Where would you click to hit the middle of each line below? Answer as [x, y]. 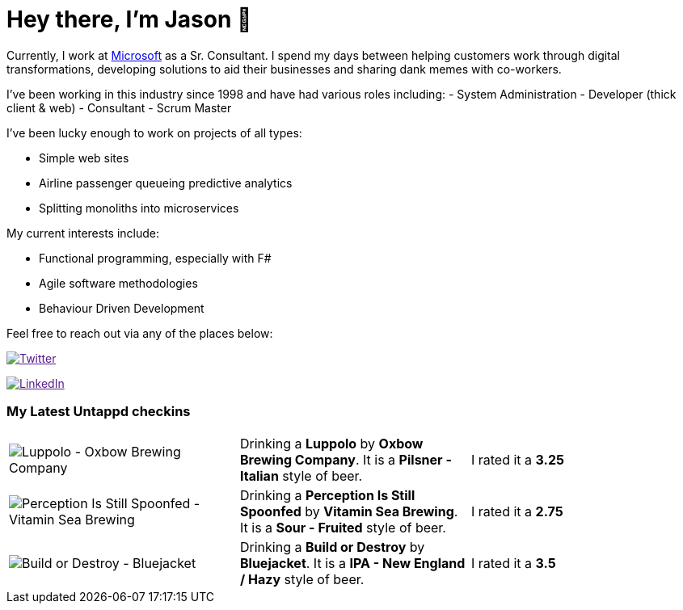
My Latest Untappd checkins [99, 412]
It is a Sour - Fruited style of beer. [343, 527]
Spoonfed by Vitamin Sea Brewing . [349, 511]
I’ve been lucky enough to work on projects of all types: [154, 133]
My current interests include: [83, 233]
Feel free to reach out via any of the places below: [140, 333]
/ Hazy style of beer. [302, 579]
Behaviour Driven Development [122, 308]
